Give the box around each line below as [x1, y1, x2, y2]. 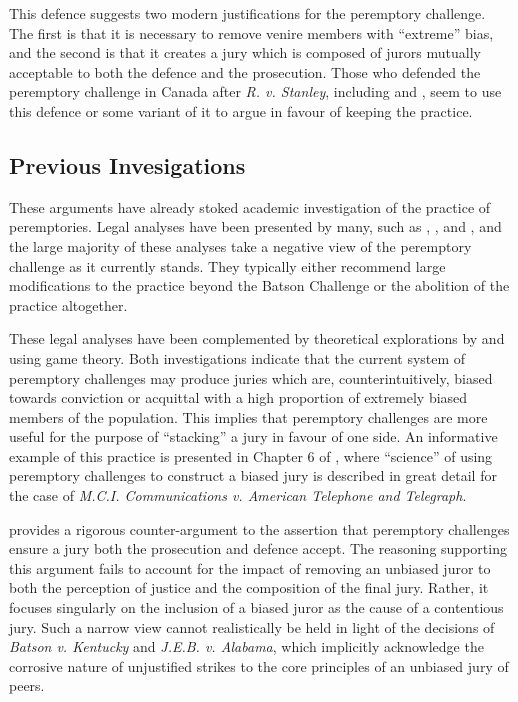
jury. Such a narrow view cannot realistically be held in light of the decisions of [9, 616, 495, 637]
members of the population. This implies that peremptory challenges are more [9, 406, 488, 427]
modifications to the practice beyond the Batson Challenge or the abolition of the [9, 275, 510, 296]
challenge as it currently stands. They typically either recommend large [9, 255, 446, 276]
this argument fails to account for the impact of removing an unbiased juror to [9, 557, 491, 578]
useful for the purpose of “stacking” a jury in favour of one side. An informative [9, 426, 498, 447]
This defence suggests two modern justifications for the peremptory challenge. [9, 3, 486, 23]
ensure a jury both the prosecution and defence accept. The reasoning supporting [9, 538, 507, 559]
